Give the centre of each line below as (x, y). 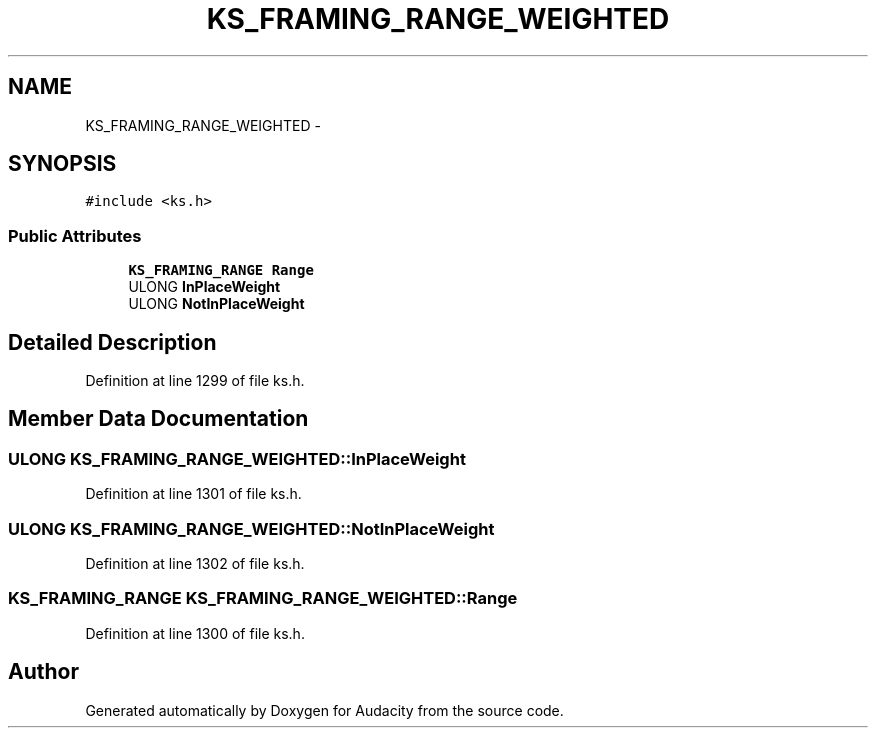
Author (43, 672)
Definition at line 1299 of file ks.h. (195, 381)
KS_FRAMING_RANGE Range (221, 270)
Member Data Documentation (158, 419)
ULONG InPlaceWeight (204, 287)
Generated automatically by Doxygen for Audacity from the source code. (324, 710)
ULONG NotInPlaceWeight (216, 304)
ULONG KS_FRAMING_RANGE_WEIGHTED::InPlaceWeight (237, 458)
